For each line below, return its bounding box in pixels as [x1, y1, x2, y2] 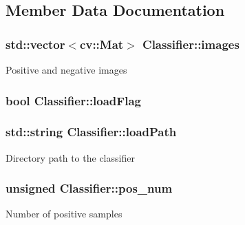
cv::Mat [80, 35, 124, 52]
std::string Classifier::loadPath [6, 123, 177, 140]
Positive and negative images [6, 63, 127, 76]
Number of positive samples [6, 206, 122, 221]
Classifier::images [142, 35, 239, 52]
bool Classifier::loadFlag [6, 92, 141, 109]
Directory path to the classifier [6, 150, 135, 164]
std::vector [6, 35, 65, 52]
